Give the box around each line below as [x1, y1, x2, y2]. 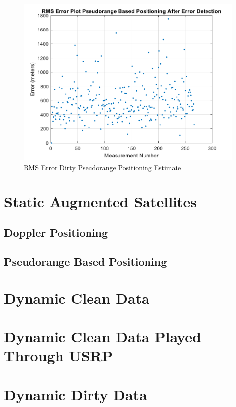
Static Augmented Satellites [4, 191, 197, 211]
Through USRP [4, 345, 113, 366]
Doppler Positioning [4, 225, 108, 240]
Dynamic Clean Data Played [4, 326, 201, 346]
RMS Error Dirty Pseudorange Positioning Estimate [24, 162, 181, 172]
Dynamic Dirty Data [4, 384, 147, 404]
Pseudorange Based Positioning [4, 254, 167, 269]
